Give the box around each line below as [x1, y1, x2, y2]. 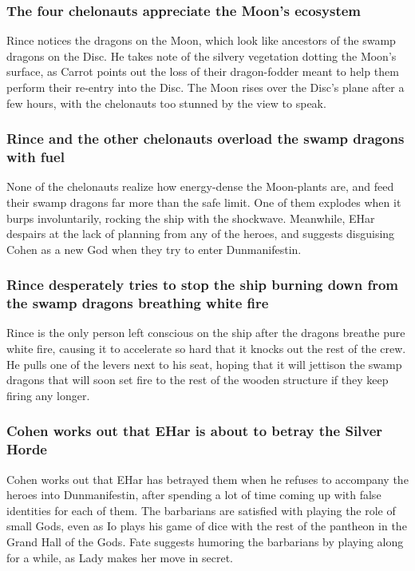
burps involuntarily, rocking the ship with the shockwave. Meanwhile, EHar [6, 209, 375, 226]
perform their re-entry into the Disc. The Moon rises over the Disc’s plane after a [6, 79, 405, 95]
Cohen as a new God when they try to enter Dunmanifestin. [6, 240, 302, 257]
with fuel [6, 147, 65, 167]
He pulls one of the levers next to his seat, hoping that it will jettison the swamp [6, 355, 402, 372]
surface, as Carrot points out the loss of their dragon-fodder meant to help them [6, 63, 399, 80]
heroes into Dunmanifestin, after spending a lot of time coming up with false [6, 486, 381, 503]
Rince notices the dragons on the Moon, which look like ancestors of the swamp [6, 32, 396, 49]
